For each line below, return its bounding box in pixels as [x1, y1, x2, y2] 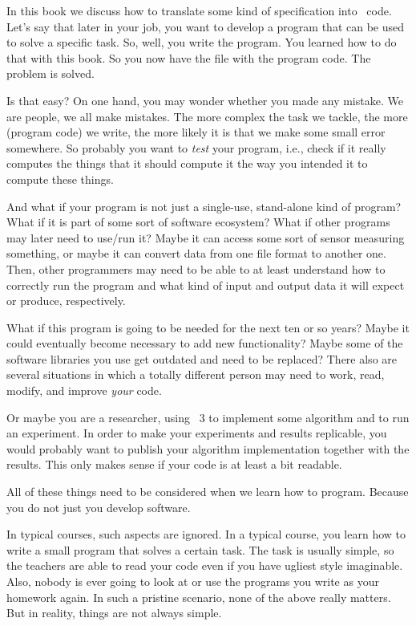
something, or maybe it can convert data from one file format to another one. [6, 245, 386, 262]
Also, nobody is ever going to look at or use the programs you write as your [6, 573, 379, 589]
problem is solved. [6, 65, 95, 82]
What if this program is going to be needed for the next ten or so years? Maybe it [6, 319, 410, 335]
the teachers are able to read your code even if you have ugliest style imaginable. [6, 557, 403, 574]
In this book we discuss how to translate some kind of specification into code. [6, 2, 392, 18]
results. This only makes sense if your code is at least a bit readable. [6, 456, 342, 473]
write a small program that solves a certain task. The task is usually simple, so [6, 541, 394, 558]
